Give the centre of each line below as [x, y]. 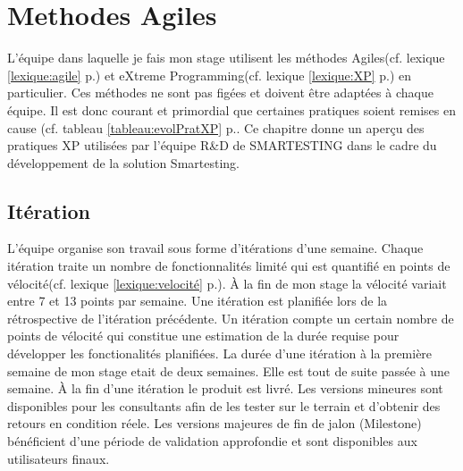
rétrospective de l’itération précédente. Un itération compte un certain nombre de [231, 318]
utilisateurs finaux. [59, 458]
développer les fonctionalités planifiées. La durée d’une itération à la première [220, 353]
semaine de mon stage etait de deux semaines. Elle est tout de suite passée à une [228, 370]
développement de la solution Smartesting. [123, 162]
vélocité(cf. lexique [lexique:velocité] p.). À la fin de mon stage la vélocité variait [227, 283]
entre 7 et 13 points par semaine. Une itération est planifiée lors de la [198, 301]
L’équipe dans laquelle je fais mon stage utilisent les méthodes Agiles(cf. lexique [226, 58]
